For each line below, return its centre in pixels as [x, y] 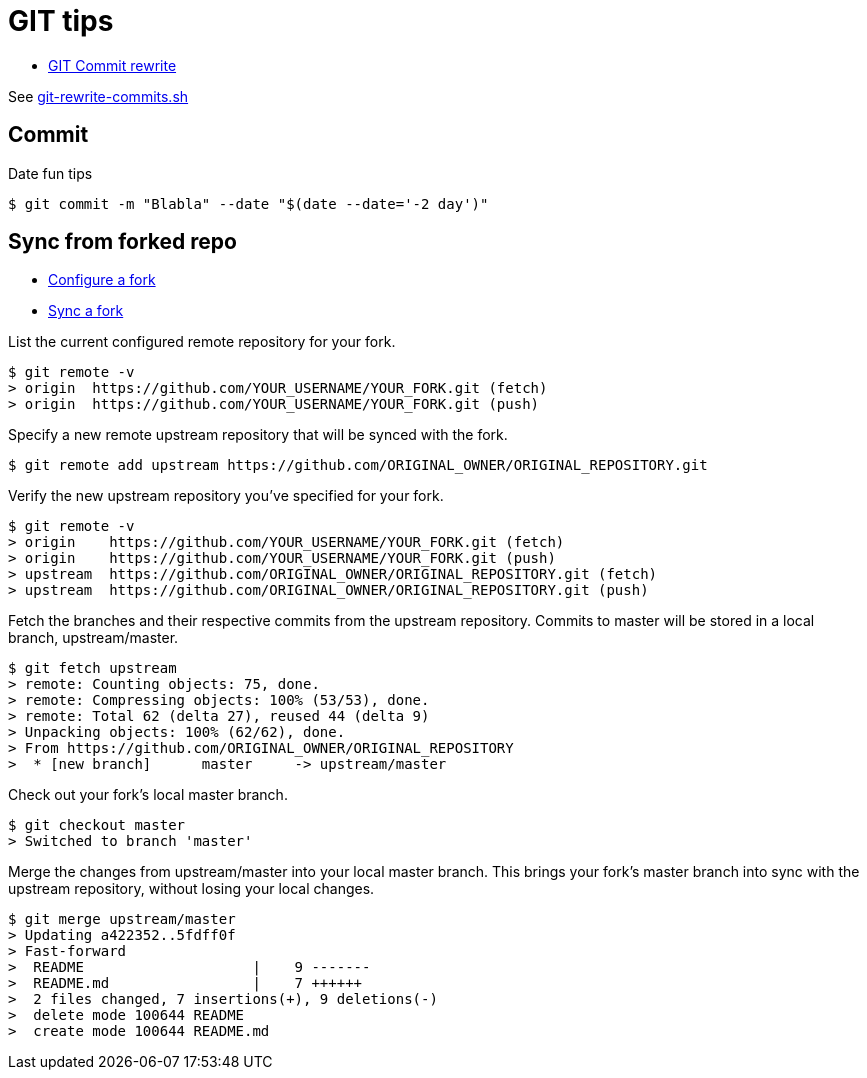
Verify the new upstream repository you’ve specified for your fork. [226, 496]
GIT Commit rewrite [112, 65]
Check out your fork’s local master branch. [148, 795]
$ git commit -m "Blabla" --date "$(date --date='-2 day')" [248, 203]
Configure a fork [102, 280]
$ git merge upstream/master [122, 919]
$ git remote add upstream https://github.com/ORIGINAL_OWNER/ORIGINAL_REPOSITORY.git [358, 465]
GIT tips [61, 21]
